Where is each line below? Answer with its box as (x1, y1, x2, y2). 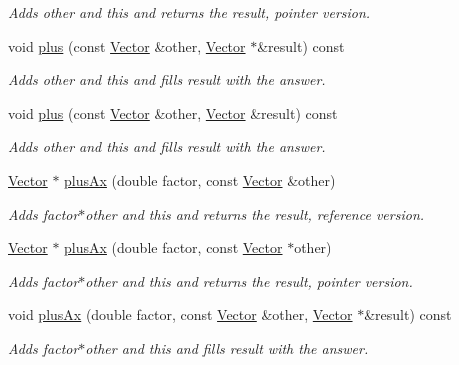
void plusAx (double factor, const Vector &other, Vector (8, 304, 353, 325)
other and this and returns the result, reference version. (85, 203, 425, 224)
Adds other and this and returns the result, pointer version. (8, 2, 371, 22)
